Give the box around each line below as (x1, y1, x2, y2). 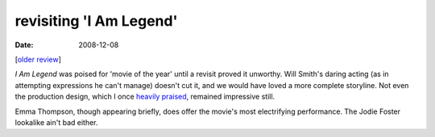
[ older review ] (14, 54, 62, 64)
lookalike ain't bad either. (14, 117, 98, 127)
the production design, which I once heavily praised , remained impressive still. (14, 92, 275, 102)
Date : (14, 40, 34, 50)
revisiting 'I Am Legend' (14, 12, 178, 30)
